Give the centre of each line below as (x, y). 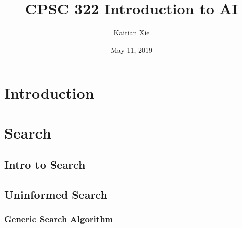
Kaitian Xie (132, 33)
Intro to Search (45, 165)
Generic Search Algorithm (59, 219)
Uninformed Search (56, 194)
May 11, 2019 (132, 49)
